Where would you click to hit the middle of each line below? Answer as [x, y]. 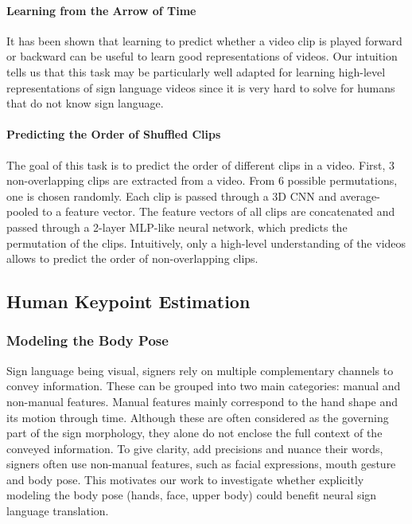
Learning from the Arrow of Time [101, 10]
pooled [23, 211]
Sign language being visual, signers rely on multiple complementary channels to [200, 370]
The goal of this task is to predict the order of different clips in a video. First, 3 [201, 164]
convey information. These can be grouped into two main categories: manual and [204, 386]
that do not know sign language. [85, 103]
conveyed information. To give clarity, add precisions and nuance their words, [195, 448]
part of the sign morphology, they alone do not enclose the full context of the [194, 433]
